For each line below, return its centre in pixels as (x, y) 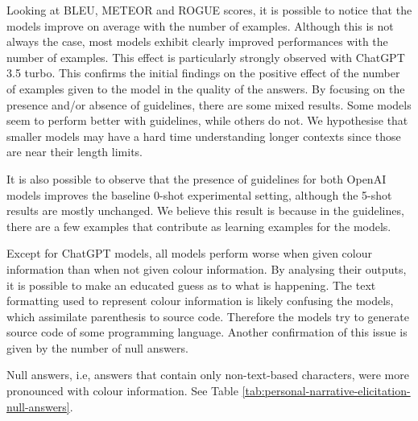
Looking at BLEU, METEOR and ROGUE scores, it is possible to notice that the (209, 10)
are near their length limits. (74, 152)
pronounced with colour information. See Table (122, 391)
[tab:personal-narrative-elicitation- (326, 391)
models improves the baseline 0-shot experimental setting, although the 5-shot (199, 194)
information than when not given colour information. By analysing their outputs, (207, 268)
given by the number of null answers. (97, 347)
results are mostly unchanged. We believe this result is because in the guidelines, (205, 210)
